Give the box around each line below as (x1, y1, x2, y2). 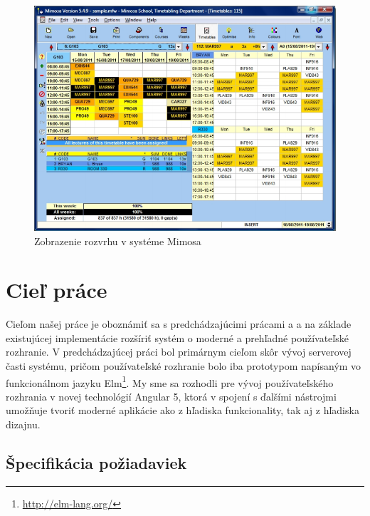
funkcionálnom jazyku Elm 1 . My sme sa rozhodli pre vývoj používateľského (6, 373, 334, 390)
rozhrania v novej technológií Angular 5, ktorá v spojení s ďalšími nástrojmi (6, 388, 337, 403)
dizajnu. (6, 417, 41, 432)
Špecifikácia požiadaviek (6, 452, 187, 474)
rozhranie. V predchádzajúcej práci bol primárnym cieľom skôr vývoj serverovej (6, 344, 351, 359)
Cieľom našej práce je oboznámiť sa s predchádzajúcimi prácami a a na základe (6, 316, 351, 331)
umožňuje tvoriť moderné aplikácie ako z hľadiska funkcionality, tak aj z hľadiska (6, 403, 359, 418)
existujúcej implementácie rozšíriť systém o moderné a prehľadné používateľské (6, 330, 349, 345)
